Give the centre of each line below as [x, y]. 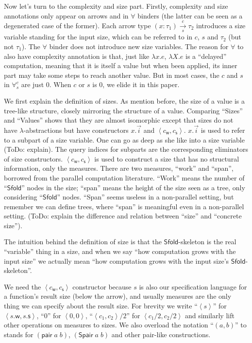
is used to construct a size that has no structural [167, 158]
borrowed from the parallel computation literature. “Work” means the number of [124, 177]
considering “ [23, 197]
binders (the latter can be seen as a [190, 15]
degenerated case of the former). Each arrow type [77, 25]
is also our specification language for [193, 286]
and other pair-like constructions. [161, 334]
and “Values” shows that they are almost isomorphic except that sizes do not [119, 120]
